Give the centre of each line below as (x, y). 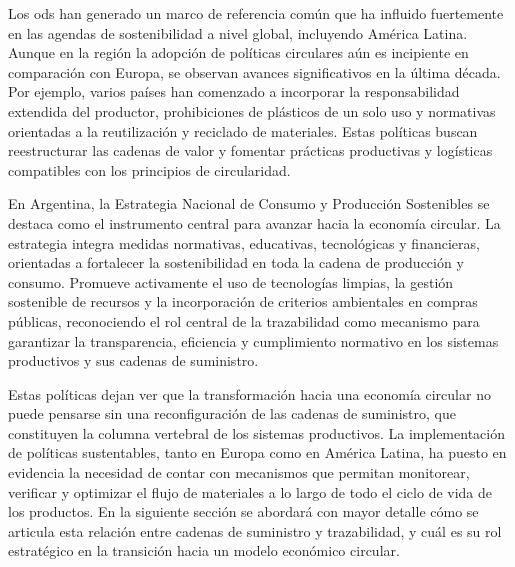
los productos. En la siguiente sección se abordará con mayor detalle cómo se (243, 511)
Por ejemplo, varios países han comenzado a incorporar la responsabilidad (234, 91)
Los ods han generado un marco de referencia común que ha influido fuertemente (256, 13)
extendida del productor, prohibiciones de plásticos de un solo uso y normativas (252, 110)
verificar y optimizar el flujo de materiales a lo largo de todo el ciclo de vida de (250, 491)
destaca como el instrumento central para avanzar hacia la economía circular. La (254, 222)
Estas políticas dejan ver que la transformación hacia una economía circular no (249, 393)
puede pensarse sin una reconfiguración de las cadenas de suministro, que (232, 413)
